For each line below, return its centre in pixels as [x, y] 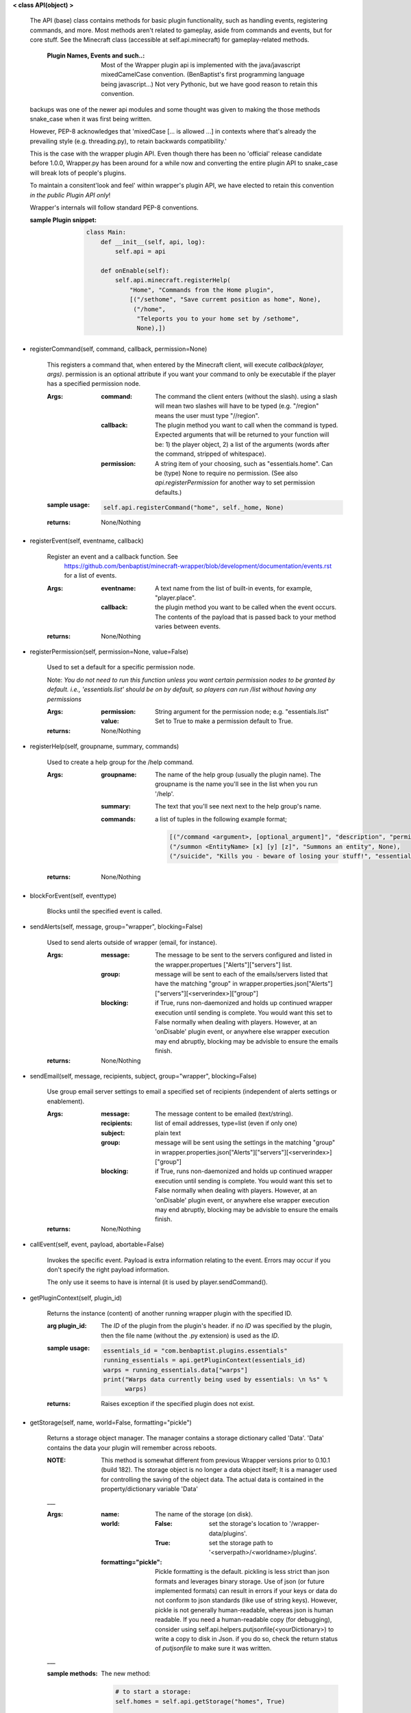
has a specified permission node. [94, 384]
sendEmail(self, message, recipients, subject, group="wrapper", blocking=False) [143, 1076]
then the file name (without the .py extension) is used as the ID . [190, 1335]
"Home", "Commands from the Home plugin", [201, 290]
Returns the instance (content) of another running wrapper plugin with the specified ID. [170, 1314]
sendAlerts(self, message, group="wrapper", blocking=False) [116, 927]
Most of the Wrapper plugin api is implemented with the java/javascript [201, 64]
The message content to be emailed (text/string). [224, 1114]
